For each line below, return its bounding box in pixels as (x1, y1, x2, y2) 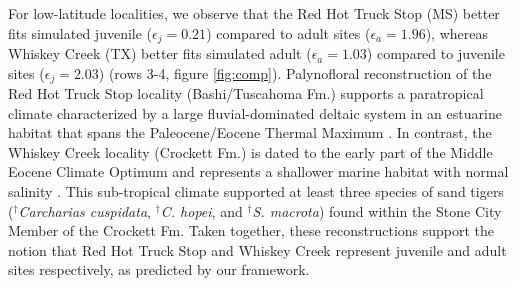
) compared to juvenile (366, 43, 505, 64)
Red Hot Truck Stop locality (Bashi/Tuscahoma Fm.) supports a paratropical (8, 83, 484, 104)
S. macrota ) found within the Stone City (252, 200, 502, 221)
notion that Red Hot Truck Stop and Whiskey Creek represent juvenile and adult (8, 239, 507, 260)
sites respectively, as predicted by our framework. (8, 259, 310, 280)
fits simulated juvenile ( (8, 22, 153, 43)
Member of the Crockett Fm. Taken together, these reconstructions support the (8, 220, 495, 241)
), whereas (425, 22, 488, 43)
